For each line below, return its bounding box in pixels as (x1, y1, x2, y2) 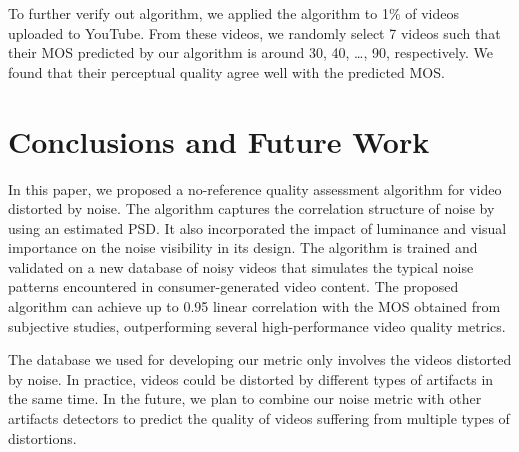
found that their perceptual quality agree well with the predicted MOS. (8, 61, 445, 82)
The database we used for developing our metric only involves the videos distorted (8, 349, 512, 370)
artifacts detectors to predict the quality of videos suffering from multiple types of (8, 408, 510, 429)
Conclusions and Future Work (8, 120, 430, 161)
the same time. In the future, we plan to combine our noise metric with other (8, 388, 482, 409)
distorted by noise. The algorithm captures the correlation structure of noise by (8, 198, 495, 219)
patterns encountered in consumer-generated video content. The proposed (8, 276, 459, 297)
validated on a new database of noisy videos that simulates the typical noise (8, 256, 474, 277)
